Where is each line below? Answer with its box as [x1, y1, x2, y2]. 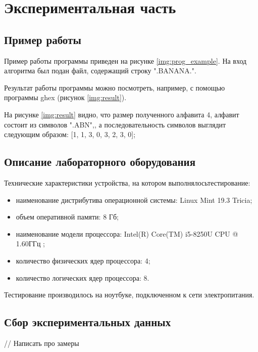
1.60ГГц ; [16, 238, 45, 249]
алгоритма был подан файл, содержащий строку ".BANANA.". [4, 65, 196, 76]
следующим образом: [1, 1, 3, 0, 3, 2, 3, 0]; [4, 129, 136, 140]
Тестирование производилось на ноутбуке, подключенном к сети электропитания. [4, 289, 254, 300]
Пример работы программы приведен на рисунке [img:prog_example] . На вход [4, 55, 247, 66]
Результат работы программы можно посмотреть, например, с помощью [4, 82, 225, 93]
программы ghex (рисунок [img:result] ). [4, 92, 127, 103]
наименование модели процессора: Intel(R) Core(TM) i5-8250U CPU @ [16, 228, 238, 239]
